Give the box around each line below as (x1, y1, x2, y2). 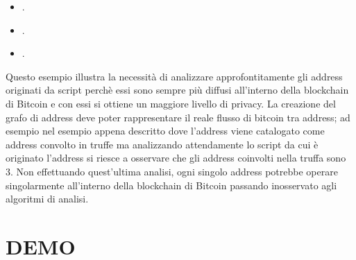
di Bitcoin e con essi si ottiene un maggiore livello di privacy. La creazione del (6, 96, 336, 110)
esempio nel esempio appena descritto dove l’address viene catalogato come (6, 123, 325, 138)
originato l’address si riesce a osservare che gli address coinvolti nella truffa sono (6, 150, 346, 165)
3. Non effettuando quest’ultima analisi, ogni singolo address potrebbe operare (6, 164, 338, 178)
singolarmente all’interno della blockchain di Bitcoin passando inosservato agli (6, 177, 337, 192)
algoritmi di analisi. (6, 191, 89, 206)
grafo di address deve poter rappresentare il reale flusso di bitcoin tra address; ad (6, 110, 350, 124)
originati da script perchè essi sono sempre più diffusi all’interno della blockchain (6, 83, 349, 97)
